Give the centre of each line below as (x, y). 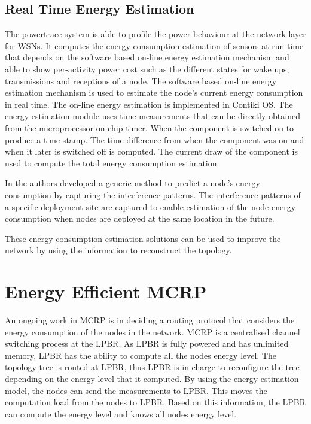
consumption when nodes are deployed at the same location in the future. (140, 218)
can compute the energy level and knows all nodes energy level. (121, 414)
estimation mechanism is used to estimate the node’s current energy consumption (154, 93)
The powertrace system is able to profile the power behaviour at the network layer (155, 34)
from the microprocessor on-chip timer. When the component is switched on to (150, 127)
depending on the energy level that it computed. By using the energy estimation (152, 378)
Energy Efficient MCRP (106, 291)
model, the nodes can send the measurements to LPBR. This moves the (136, 390)
